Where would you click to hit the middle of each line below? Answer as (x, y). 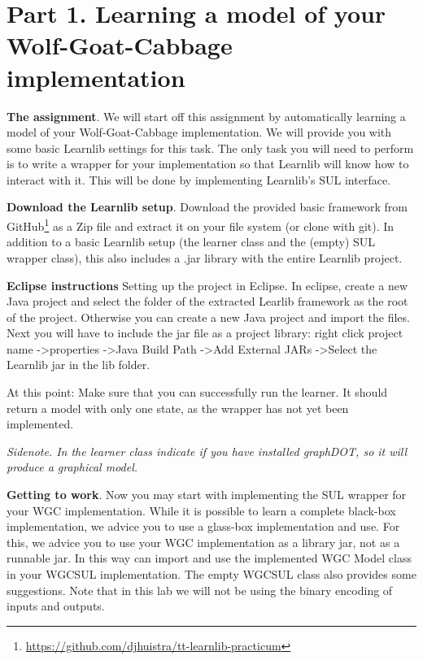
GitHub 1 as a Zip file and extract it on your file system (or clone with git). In (201, 225)
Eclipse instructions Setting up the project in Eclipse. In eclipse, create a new (207, 285)
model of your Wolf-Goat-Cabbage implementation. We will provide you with (199, 132)
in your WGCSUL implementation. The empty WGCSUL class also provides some (211, 574)
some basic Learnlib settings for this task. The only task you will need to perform (210, 148)
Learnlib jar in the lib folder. (78, 365)
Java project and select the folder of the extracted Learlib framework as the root (207, 301)
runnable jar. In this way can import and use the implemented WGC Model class (209, 558)
